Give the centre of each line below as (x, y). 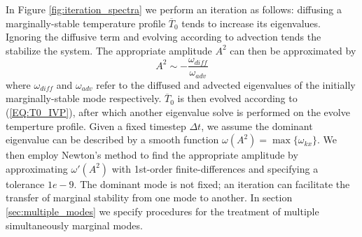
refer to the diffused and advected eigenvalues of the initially (226, 84)
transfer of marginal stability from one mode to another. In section (149, 197)
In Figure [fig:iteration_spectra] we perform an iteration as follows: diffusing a (174, 9)
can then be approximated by (293, 50)
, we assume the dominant (257, 125)
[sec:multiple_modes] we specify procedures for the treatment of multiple (162, 211)
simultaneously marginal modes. (74, 225)
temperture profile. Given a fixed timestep (96, 125)
